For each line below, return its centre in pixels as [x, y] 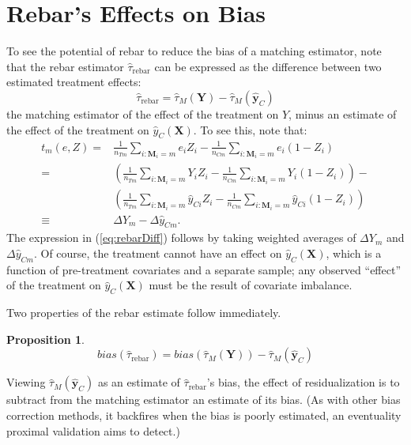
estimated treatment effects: [74, 82]
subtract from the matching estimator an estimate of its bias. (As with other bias [204, 400]
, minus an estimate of [343, 113]
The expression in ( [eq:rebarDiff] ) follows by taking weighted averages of [181, 238]
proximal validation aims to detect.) [93, 430]
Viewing [26, 382]
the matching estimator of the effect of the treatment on [143, 113]
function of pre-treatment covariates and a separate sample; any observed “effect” [204, 269]
